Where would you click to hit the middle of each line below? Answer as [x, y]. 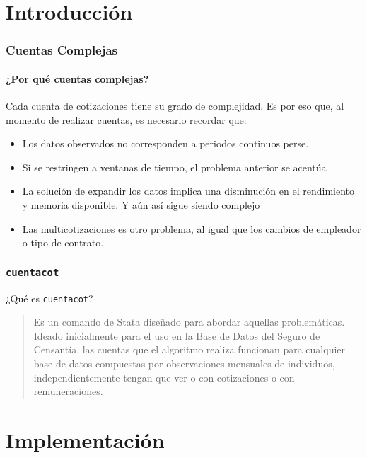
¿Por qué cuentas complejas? [77, 78]
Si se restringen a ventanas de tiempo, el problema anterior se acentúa [174, 167]
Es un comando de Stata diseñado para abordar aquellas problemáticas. [189, 322]
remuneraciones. [68, 391]
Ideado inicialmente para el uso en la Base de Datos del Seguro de [177, 335]
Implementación [85, 439]
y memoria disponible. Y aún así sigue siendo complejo [141, 204]
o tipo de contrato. [63, 242]
